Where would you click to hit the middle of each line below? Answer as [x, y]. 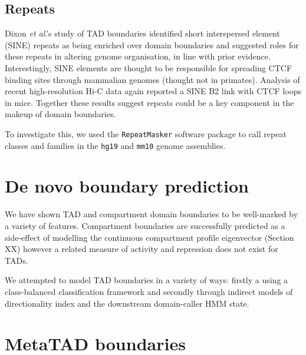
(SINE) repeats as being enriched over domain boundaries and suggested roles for [152, 44]
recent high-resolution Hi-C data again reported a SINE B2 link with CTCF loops [153, 91]
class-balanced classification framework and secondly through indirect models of [149, 291]
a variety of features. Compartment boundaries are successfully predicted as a [145, 225]
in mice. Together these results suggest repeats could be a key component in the [149, 102]
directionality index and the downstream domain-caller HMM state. [127, 303]
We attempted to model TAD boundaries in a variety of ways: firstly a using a [147, 280]
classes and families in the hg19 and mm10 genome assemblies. [115, 145]
